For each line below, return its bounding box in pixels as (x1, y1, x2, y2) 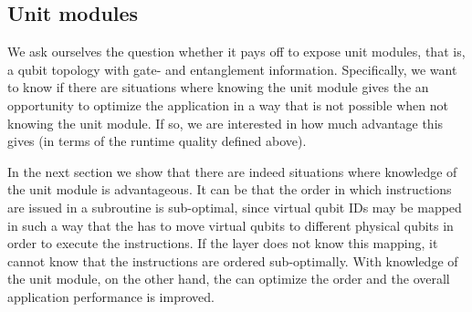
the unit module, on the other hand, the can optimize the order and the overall (7, 269, 450, 288)
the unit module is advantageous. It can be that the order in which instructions (7, 180, 452, 199)
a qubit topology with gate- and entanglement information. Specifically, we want (7, 59, 457, 78)
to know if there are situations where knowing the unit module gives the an (7, 78, 429, 97)
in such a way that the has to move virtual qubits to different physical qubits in (7, 215, 454, 234)
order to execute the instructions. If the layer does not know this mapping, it (7, 234, 438, 253)
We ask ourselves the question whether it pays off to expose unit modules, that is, (7, 42, 466, 61)
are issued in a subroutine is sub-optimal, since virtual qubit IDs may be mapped (7, 197, 462, 216)
